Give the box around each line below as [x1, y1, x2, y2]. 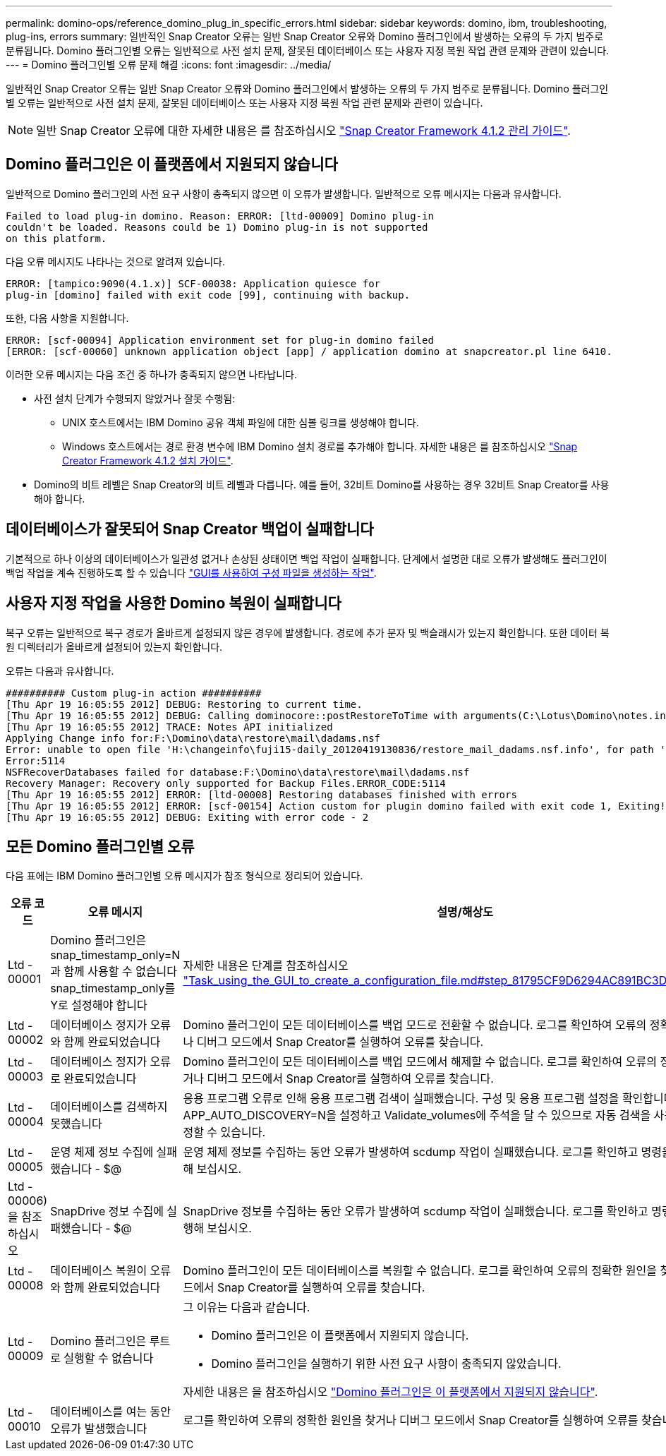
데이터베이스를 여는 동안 [50, 1404, 171, 1419]
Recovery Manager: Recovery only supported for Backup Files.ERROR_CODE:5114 [6, 777, 446, 789]
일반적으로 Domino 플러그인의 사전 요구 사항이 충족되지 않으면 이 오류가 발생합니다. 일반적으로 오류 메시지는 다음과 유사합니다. [6, 187, 562, 200]
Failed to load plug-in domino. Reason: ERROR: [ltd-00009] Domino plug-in [6, 210, 434, 222]
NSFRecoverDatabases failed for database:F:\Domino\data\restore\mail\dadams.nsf [6, 766, 470, 778]
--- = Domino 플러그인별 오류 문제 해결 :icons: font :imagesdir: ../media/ [6, 59, 332, 71]
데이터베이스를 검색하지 [50, 1100, 168, 1114]
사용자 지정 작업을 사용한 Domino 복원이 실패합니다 [6, 594, 341, 613]
